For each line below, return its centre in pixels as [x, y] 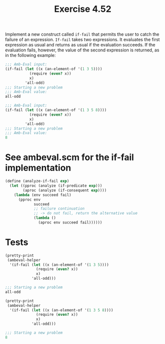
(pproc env [29, 199]
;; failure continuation [59, 209]
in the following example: [31, 55]
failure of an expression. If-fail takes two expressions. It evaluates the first [82, 40]
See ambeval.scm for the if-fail [70, 157]
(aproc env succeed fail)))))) [70, 222]
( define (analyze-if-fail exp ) [37, 181]
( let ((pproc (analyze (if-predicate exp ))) [56, 186]
